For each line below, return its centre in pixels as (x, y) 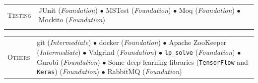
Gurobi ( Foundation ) (68, 62)
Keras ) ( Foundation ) (68, 71)
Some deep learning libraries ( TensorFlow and (178, 62)
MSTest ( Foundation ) (138, 10)
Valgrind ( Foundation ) (123, 52)
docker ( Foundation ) (130, 42)
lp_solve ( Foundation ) (200, 52)
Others (19, 57)
